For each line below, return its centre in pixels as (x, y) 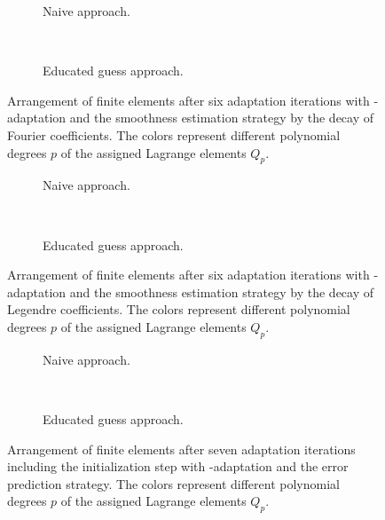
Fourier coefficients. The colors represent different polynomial (174, 134)
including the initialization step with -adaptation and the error (178, 466)
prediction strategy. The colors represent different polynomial (173, 483)
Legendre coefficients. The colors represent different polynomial (179, 309)
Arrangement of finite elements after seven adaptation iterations (181, 449)
